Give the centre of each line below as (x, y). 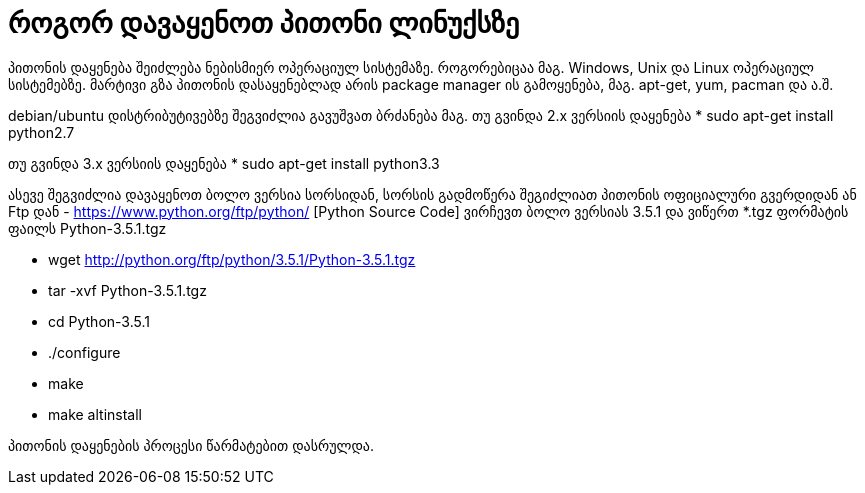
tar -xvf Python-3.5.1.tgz (127, 290)
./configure (84, 352)
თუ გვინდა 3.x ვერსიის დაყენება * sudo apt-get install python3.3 (224, 163)
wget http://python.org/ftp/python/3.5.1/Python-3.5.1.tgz (232, 259)
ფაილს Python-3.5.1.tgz (87, 228)
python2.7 (41, 132)
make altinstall (95, 414)
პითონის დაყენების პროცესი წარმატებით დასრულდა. (191, 445)
